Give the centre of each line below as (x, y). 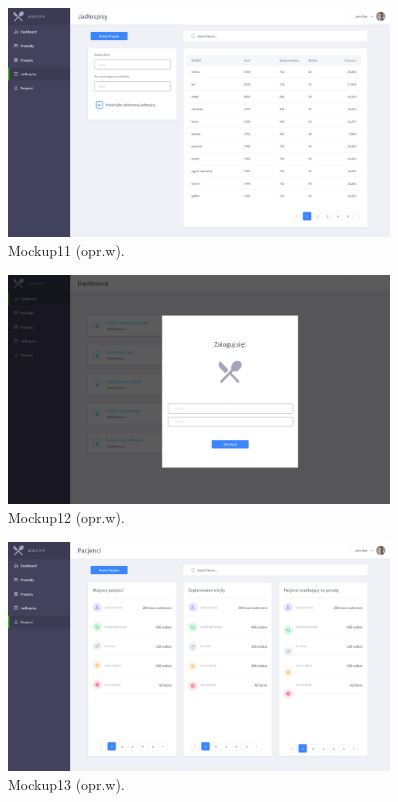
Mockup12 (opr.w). (66, 517)
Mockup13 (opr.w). (66, 784)
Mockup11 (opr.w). (66, 250)
